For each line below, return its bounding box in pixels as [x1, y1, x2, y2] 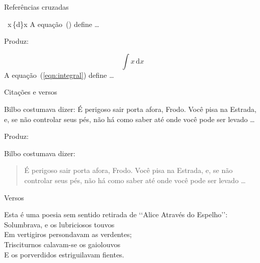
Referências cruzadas [4, 2, 69, 12]
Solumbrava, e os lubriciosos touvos [4, 219, 115, 229]
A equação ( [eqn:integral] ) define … [4, 69, 114, 80]
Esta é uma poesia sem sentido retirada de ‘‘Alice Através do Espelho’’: [4, 209, 228, 220]
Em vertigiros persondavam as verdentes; [4, 229, 132, 240]
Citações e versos [4, 86, 58, 97]
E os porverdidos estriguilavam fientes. [4, 249, 124, 259]
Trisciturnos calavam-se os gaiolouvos [4, 239, 120, 249]
